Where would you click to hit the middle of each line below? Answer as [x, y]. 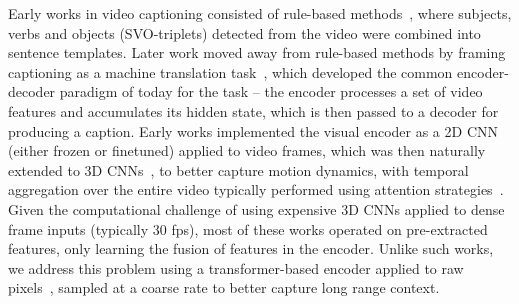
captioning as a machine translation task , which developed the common [230, 71]
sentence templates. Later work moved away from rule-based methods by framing [257, 52]
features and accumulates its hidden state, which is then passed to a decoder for [253, 110]
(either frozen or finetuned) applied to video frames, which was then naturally [247, 150]
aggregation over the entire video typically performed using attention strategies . [256, 189]
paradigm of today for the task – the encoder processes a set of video [271, 91]
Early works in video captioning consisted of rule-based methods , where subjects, [260, 13]
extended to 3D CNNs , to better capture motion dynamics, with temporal [238, 169]
